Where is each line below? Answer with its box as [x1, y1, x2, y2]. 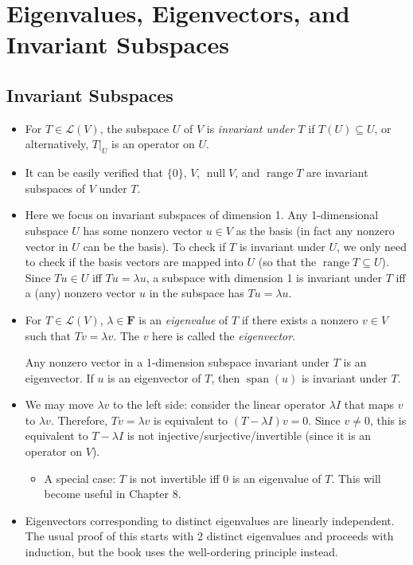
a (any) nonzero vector [25, 284, 136, 301]
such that [25, 327, 72, 343]
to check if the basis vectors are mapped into [25, 253, 244, 270]
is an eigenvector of [107, 369, 201, 386]
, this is [369, 411, 407, 428]
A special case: [44, 469, 116, 486]
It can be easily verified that [25, 164, 163, 181]
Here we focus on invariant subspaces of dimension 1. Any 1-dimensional [25, 206, 379, 223]
